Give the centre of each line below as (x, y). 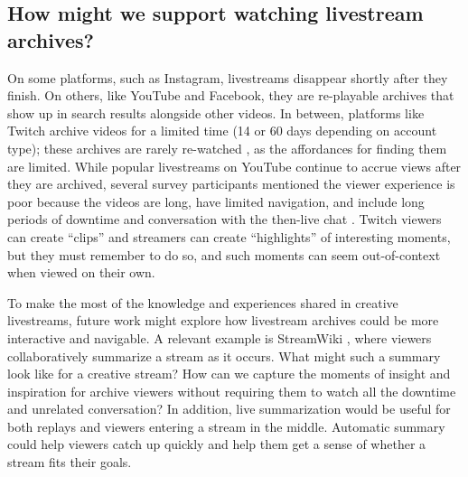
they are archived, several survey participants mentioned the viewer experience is (231, 184)
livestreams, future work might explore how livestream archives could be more (223, 320)
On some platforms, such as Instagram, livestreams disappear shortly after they (228, 77)
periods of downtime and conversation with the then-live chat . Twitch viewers (225, 219)
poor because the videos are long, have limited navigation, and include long (216, 201)
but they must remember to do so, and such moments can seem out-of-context (224, 254)
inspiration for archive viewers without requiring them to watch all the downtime (232, 391)
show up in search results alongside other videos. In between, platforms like (216, 112)
